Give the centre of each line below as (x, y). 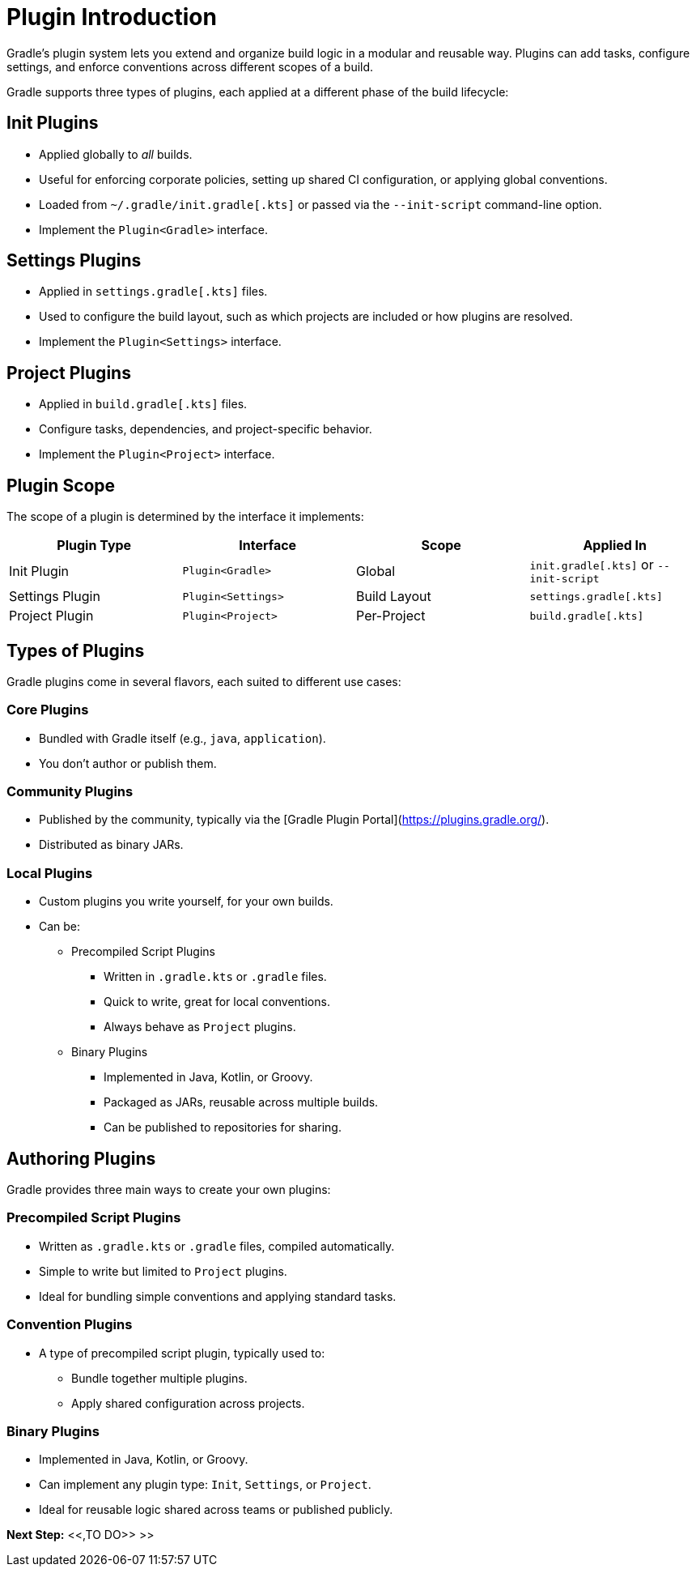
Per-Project (391, 616)
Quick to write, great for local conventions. (217, 1002)
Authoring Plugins (81, 1158)
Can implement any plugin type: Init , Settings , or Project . (205, 1485)
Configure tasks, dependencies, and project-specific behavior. (206, 429)
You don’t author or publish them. (128, 763)
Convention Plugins (70, 1325)
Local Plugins (50, 873)
